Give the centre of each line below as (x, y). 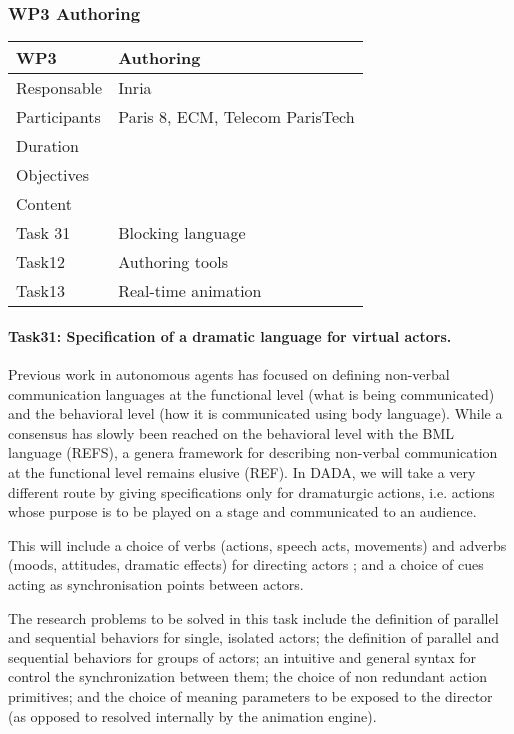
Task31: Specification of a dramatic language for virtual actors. (230, 335)
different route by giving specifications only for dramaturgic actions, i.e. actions (251, 491)
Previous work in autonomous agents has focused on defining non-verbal (229, 374)
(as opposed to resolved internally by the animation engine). (192, 715)
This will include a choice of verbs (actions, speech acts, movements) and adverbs (257, 544)
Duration (47, 146)
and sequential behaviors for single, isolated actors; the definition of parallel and (253, 637)
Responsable (59, 88)
